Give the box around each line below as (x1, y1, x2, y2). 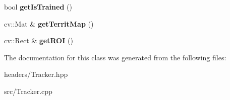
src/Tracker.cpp (4, 85, 52, 96)
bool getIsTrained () (4, 2, 72, 12)
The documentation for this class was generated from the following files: (4, 52, 226, 62)
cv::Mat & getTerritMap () (4, 18, 94, 29)
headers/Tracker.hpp (4, 69, 68, 79)
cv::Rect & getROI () (4, 35, 73, 46)
